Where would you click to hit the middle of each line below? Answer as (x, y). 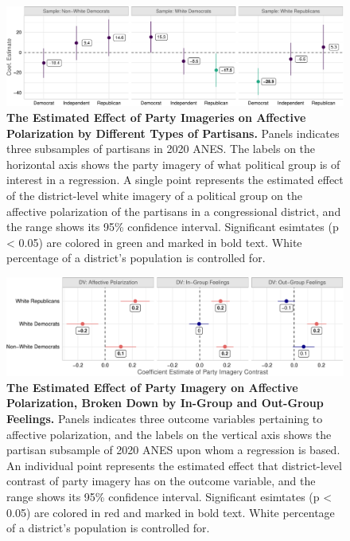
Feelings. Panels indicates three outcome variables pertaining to (165, 418)
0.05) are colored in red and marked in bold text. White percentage (171, 512)
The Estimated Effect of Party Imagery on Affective (152, 387)
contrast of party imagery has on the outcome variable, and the (161, 481)
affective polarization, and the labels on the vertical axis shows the (169, 434)
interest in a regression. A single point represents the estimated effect (175, 180)
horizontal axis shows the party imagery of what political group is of (173, 164)
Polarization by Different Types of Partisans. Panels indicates (173, 133)
